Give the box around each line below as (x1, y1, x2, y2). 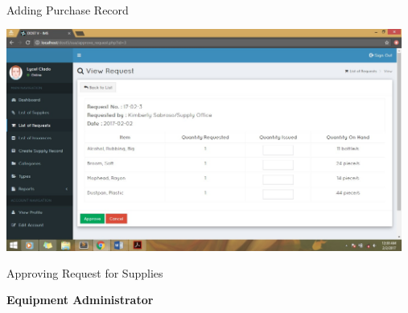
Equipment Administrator (6, 291, 154, 308)
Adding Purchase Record (6, 2, 129, 18)
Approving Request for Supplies (6, 264, 163, 281)
